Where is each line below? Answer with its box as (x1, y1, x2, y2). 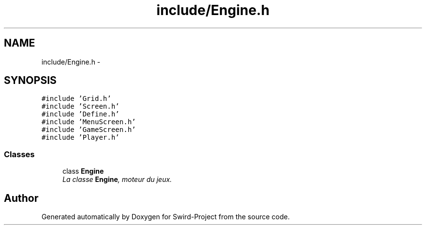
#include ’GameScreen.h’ (41, 126, 136, 134)
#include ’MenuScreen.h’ (41, 118, 136, 126)
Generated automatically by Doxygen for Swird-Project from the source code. (41, 213, 290, 221)
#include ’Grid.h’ (41, 95, 111, 103)
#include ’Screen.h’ (41, 102, 120, 111)
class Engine (62, 167, 104, 176)
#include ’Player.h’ (41, 133, 120, 142)
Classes (4, 149, 35, 159)
